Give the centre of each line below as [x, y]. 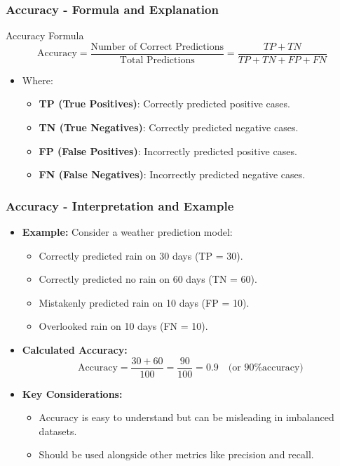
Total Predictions [157, 60]
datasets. [58, 431]
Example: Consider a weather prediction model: [127, 232]
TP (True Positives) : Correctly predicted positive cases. [164, 104]
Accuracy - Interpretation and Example [120, 205]
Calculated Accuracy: [75, 350]
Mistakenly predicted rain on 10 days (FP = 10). [144, 302]
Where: [38, 80]
